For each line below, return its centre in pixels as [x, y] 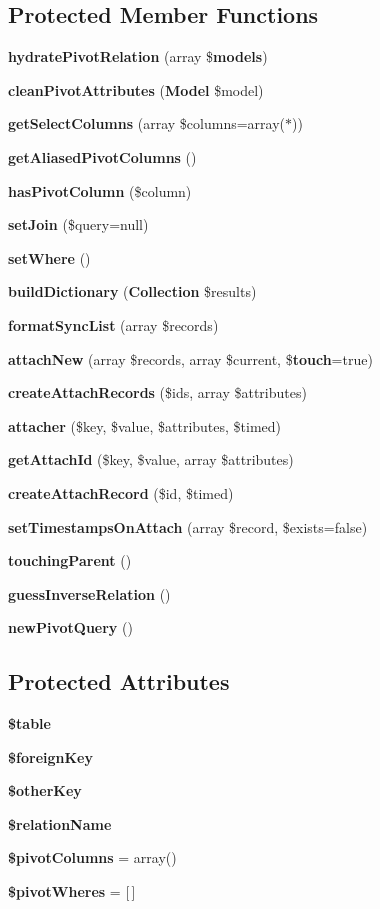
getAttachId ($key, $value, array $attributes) [151, 459]
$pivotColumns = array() [92, 857]
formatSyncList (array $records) [113, 324]
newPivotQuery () [70, 627]
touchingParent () [70, 560]
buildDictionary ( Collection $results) [132, 291]
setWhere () [49, 257]
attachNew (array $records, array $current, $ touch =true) [190, 358]
